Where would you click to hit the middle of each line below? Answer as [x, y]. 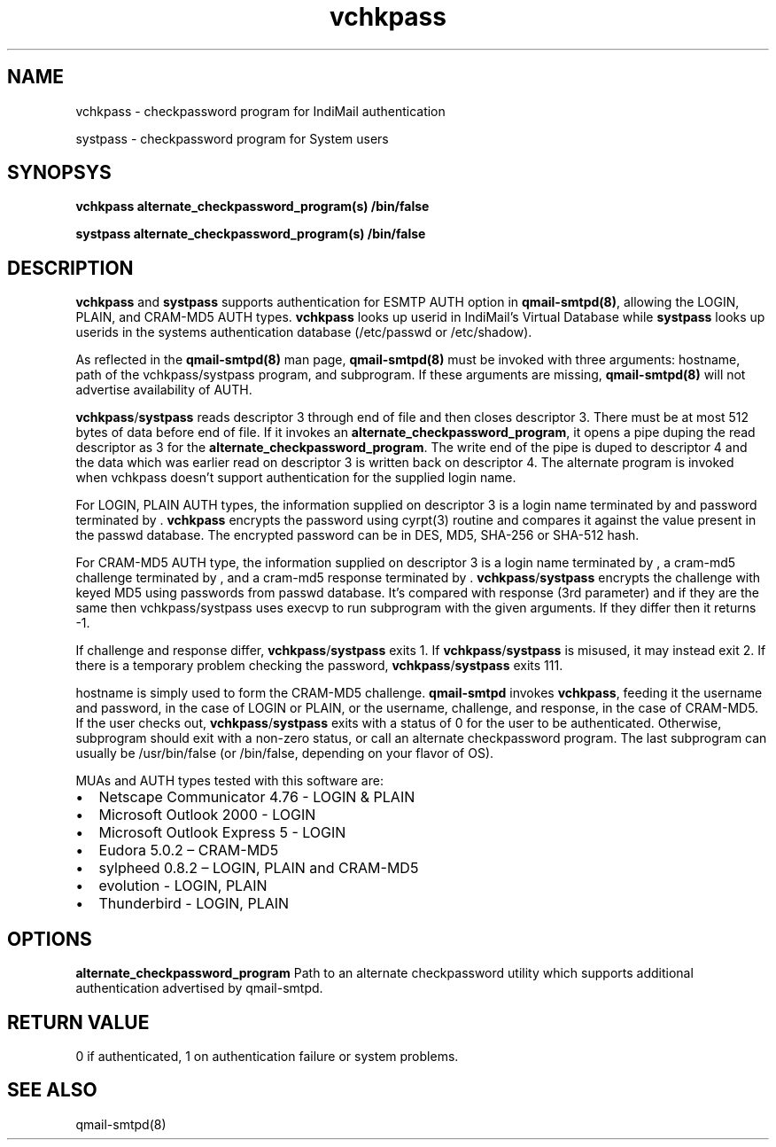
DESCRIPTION [70, 268]
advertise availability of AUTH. [164, 390]
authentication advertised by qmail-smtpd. [199, 988]
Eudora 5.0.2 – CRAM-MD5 [189, 850]
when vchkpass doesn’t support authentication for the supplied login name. [296, 478]
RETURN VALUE [78, 1022]
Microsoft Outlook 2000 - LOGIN [207, 815]
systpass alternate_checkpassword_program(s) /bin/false [251, 234]
